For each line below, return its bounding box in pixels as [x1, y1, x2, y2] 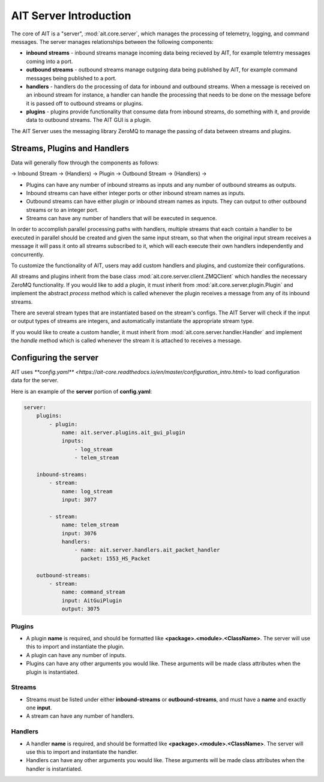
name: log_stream [61, 488, 113, 495]
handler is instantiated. [26, 765, 83, 772]
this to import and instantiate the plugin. [26, 643, 125, 651]
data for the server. [11, 377, 59, 384]
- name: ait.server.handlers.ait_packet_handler [74, 547, 220, 553]
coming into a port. [26, 58, 73, 65]
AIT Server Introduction [11, 9, 131, 22]
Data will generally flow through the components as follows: [11, 159, 159, 166]
